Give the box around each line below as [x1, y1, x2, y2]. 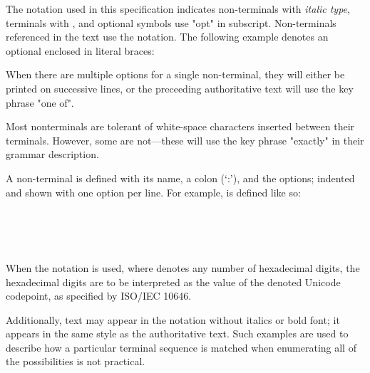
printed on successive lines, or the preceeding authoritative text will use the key [6, 80, 354, 95]
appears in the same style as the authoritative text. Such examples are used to [6, 326, 349, 341]
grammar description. [6, 147, 99, 162]
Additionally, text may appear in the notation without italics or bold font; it [6, 312, 340, 327]
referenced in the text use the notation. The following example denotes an [6, 29, 329, 44]
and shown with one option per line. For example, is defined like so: [6, 184, 301, 199]
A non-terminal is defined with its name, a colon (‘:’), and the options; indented [6, 170, 355, 185]
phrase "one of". [6, 95, 74, 110]
